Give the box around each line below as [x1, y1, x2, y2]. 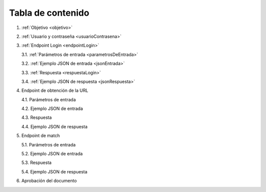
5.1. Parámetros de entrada [21, 141, 76, 147]
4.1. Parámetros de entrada [21, 96, 76, 103]
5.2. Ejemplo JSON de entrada [21, 151, 83, 157]
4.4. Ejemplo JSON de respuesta [21, 123, 88, 130]
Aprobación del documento [21, 178, 77, 184]
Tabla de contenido [9, 7, 90, 18]
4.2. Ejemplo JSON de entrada [21, 106, 83, 111]
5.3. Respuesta [21, 160, 52, 165]
